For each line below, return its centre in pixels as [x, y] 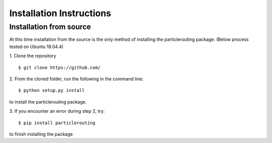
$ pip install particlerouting [57, 123]
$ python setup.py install [52, 90]
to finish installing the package [41, 134]
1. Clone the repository [33, 56]
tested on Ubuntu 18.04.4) [37, 46]
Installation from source [50, 27]
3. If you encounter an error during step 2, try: [57, 111]
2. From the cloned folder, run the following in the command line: [76, 79]
